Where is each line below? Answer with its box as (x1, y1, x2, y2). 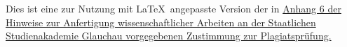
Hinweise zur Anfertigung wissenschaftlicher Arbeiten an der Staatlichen (6, 15, 316, 29)
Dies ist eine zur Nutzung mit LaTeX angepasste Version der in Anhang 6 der (6, 1, 341, 15)
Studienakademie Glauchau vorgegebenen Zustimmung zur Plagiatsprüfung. (6, 28, 332, 43)
